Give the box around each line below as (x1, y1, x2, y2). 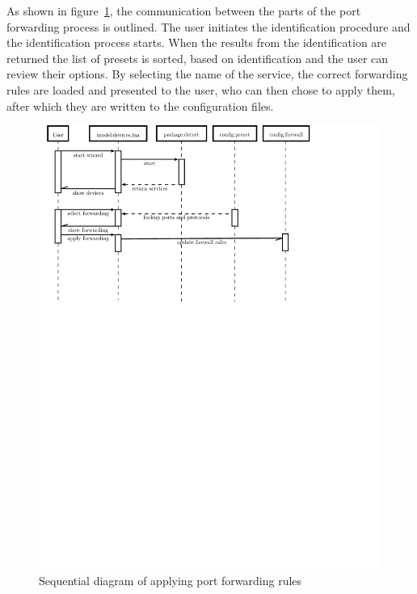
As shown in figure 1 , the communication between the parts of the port (6, 2, 361, 19)
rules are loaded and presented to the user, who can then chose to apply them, (6, 81, 395, 98)
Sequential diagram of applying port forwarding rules (39, 571, 302, 588)
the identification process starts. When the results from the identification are (6, 34, 387, 51)
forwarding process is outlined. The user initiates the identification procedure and (6, 18, 411, 35)
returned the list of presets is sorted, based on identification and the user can (6, 49, 389, 66)
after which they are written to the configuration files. (6, 97, 274, 114)
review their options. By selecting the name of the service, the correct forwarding (6, 65, 408, 82)
